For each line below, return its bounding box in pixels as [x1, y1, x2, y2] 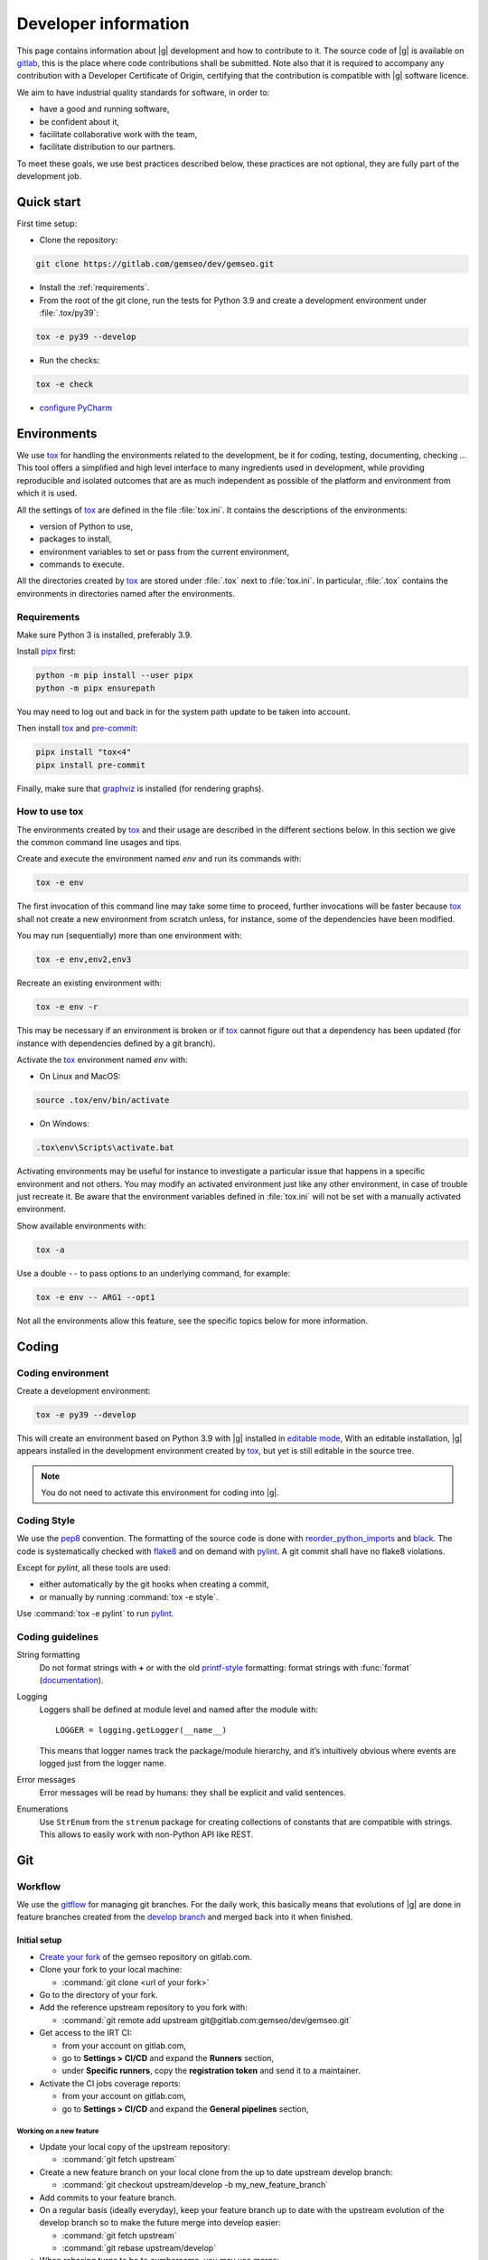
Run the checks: [39, 355, 99, 366]
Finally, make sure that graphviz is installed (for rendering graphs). [16, 783, 264, 794]
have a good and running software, [39, 104, 171, 115]
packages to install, [39, 533, 112, 544]
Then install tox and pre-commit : [16, 723, 138, 734]
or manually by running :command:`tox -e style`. [39, 1591, 219, 1602]
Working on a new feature [16, 2127, 99, 2136]
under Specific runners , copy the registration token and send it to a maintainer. [61, 2066, 361, 2076]
